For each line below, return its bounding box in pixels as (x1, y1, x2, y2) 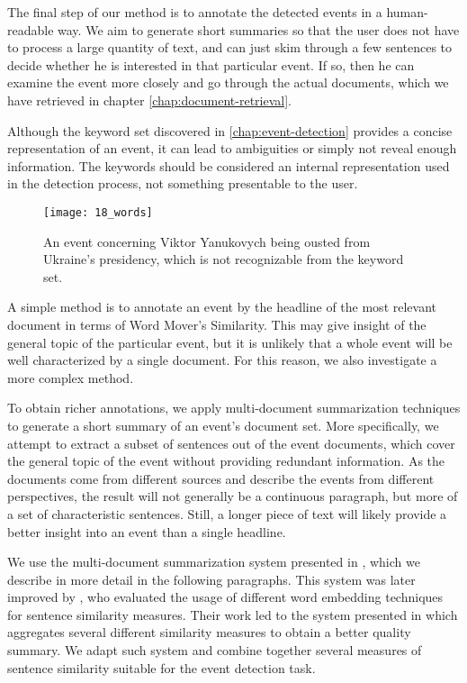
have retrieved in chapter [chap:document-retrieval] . (7, 90, 292, 109)
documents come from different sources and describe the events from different (7, 469, 435, 487)
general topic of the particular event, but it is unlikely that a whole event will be (7, 332, 453, 351)
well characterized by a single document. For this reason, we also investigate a (7, 351, 437, 369)
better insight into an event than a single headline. (7, 522, 286, 541)
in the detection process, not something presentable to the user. (7, 174, 358, 193)
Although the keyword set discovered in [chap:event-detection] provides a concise (7, 121, 453, 140)
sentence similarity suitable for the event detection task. (7, 658, 316, 677)
